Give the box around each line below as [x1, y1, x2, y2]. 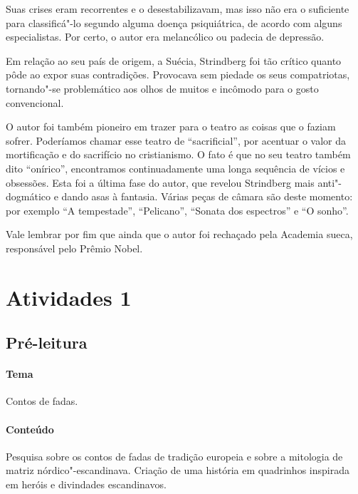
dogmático [6, 189, 51, 204]
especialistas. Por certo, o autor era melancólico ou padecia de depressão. [6, 29, 325, 44]
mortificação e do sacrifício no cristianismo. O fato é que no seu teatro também [6, 147, 351, 162]
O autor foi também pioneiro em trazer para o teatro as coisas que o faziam [6, 119, 336, 134]
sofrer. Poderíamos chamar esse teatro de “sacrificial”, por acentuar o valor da [6, 133, 347, 148]
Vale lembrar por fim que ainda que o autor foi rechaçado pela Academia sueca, [6, 227, 353, 242]
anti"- [317, 175, 342, 190]
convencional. [6, 95, 64, 110]
